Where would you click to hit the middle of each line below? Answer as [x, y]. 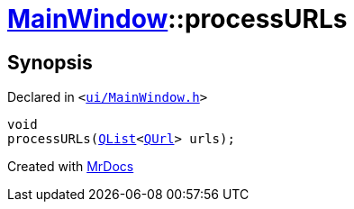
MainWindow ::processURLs [177, 19]
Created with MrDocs [71, 167]
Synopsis [50, 62]
